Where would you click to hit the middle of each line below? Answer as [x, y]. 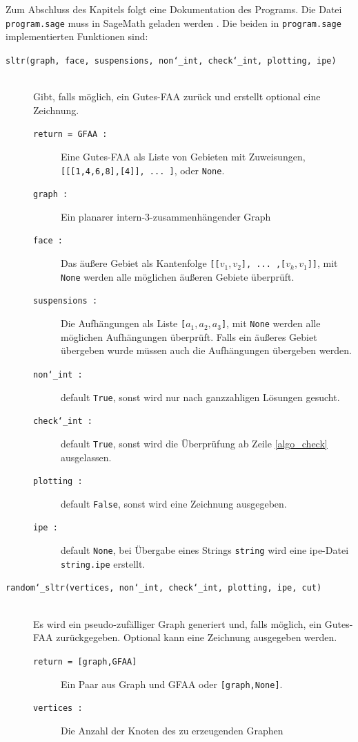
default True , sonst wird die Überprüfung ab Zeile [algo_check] [194, 443]
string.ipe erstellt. [103, 563]
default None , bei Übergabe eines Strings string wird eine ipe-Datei [205, 550]
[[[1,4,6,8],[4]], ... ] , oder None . [143, 170]
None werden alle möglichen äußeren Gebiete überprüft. [178, 276]
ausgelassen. [86, 457]
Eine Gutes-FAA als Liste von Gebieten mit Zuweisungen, [183, 156]
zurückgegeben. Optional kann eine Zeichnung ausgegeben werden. [197, 637]
